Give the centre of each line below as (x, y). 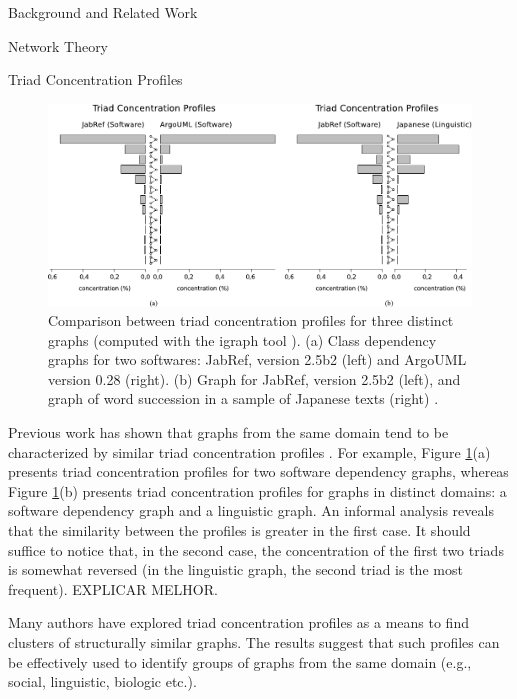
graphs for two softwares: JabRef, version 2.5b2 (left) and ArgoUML (257, 359)
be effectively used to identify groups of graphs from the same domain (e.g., (240, 661)
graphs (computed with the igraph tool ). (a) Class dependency (242, 339)
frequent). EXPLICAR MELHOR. (113, 588)
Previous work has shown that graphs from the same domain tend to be (228, 432)
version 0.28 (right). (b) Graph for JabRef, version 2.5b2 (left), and (254, 378)
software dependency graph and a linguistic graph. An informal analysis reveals (251, 510)
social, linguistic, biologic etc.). (102, 681)
